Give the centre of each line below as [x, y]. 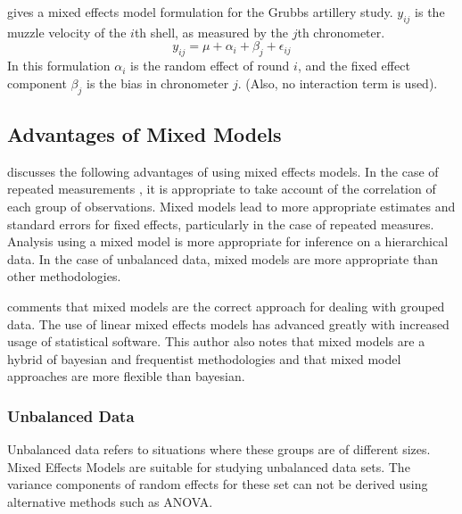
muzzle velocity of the [67, 32]
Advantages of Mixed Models [144, 133]
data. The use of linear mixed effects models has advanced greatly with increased [228, 323]
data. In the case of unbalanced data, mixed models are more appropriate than [223, 258]
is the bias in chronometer [157, 83]
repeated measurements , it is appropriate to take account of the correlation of [222, 189]
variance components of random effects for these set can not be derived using [218, 484]
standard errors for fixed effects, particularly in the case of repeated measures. [221, 224]
